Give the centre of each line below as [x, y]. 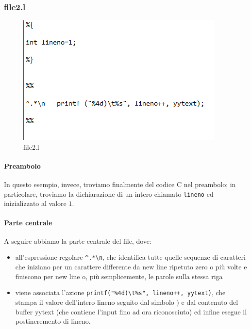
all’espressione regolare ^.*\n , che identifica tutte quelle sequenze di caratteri [130, 257]
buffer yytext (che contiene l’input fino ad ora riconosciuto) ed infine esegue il [131, 311]
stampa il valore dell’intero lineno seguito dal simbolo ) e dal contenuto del [127, 302]
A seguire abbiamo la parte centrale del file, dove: [78, 241]
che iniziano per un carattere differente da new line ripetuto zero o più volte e [131, 267]
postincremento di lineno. [53, 321]
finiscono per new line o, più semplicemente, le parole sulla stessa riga [119, 276]
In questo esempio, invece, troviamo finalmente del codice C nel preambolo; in [120, 184]
